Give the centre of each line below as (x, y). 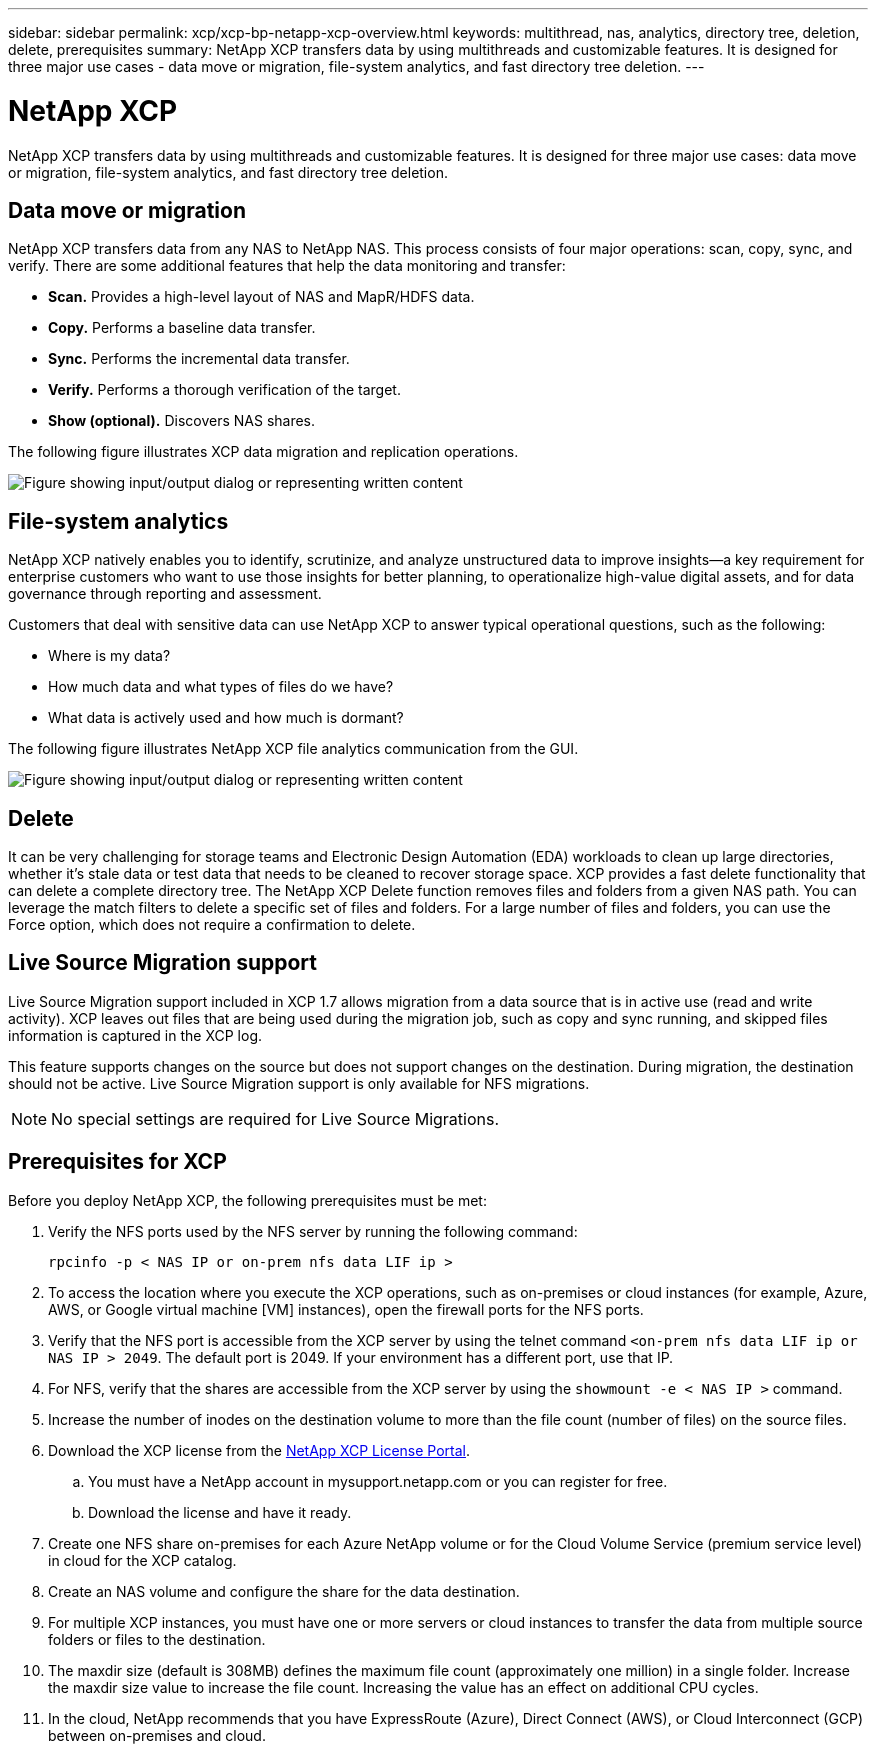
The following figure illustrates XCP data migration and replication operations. (263, 452)
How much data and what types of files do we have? (221, 687)
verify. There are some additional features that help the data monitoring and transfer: (287, 266)
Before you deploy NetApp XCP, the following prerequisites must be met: (247, 1200)
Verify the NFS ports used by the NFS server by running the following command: (313, 1231)
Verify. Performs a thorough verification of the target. (224, 390)
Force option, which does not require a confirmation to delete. (212, 925)
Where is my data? (109, 656)
